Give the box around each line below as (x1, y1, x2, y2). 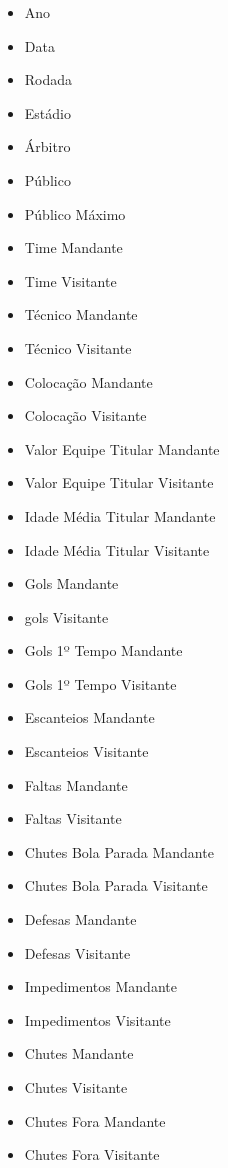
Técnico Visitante (24, 337, 132, 358)
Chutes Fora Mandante (24, 1110, 166, 1131)
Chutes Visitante (24, 1077, 128, 1097)
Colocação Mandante (24, 371, 153, 392)
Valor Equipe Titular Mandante (24, 438, 220, 459)
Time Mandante (24, 237, 123, 258)
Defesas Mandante (24, 909, 137, 930)
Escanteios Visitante (24, 741, 149, 762)
